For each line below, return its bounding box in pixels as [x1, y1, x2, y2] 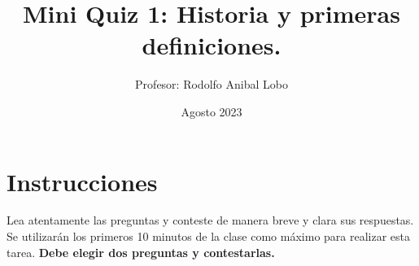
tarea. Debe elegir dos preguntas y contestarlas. [7, 243, 275, 260]
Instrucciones [7, 164, 158, 198]
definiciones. [142, 28, 282, 62]
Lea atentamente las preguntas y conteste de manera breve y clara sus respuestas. [7, 211, 414, 229]
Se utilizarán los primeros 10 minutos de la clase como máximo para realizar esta [7, 228, 411, 245]
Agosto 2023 [181, 102, 242, 120]
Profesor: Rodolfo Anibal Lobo [135, 76, 288, 93]
